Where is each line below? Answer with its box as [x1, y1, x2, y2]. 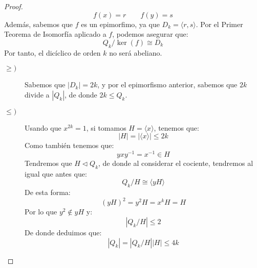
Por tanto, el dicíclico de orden [4, 47, 101, 58]
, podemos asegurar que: [112, 29, 188, 39]
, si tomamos [86, 122, 126, 133]
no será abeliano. [109, 47, 162, 58]
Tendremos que [25, 158, 72, 168]
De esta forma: [25, 187, 71, 198]
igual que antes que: [25, 168, 87, 179]
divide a [25, 89, 50, 100]
